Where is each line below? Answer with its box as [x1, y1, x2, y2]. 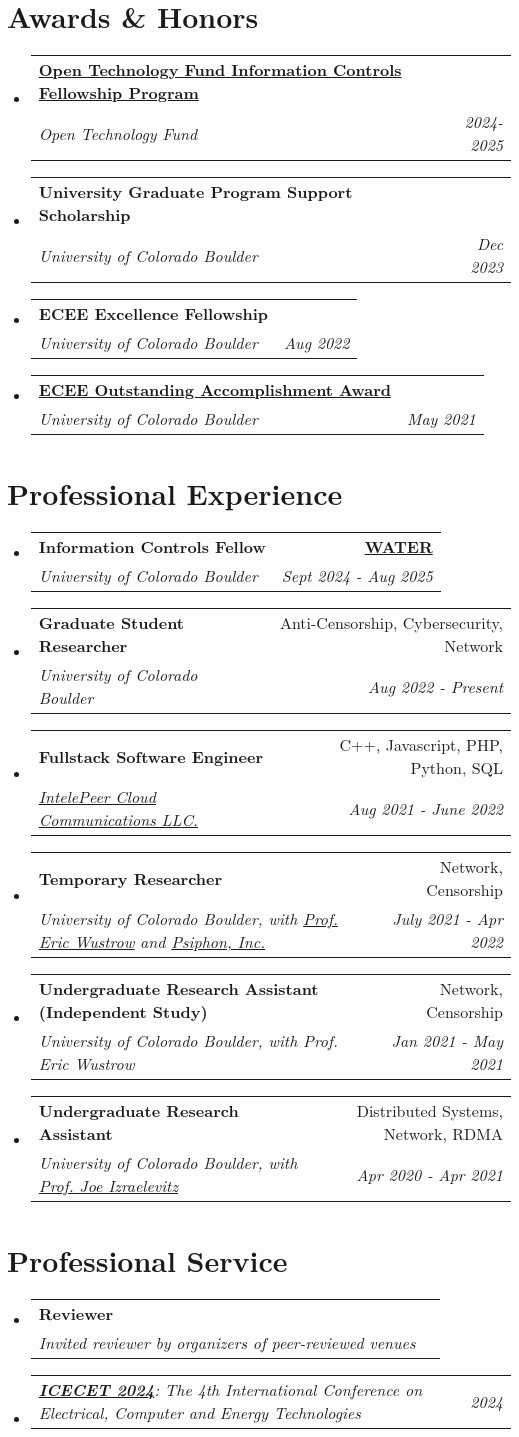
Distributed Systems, [356, 1099, 503, 1123]
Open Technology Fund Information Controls [38, 58, 402, 82]
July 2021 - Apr [392, 907, 503, 931]
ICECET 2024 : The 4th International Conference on [38, 1378, 423, 1402]
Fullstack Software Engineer [38, 744, 263, 768]
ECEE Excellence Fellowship [38, 302, 269, 326]
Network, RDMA [383, 1122, 503, 1146]
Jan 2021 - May [391, 1029, 503, 1053]
